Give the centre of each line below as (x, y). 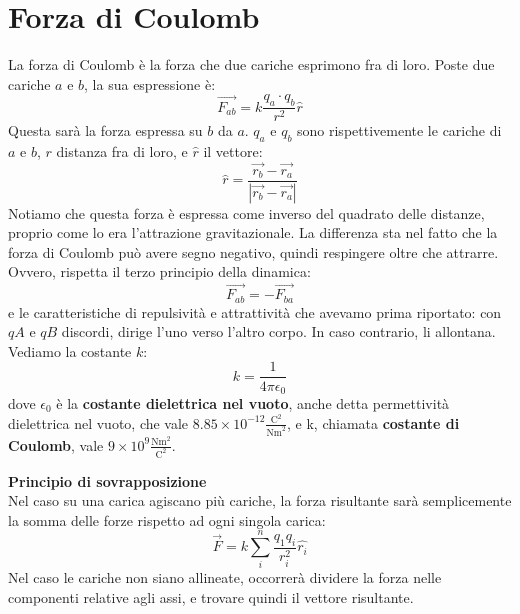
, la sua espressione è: (150, 83)
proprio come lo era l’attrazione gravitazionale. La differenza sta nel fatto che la (253, 232)
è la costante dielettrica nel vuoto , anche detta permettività (253, 403)
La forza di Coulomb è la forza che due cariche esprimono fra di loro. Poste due (251, 64)
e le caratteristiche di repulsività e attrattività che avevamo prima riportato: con (255, 311)
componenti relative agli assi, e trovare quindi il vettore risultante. (211, 597)
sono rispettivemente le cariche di (399, 130)
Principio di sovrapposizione (107, 480)
